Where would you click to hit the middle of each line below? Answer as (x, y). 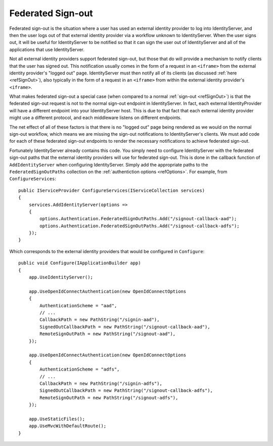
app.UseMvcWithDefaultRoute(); (67, 426)
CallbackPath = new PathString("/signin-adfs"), (101, 383)
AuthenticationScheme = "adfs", (80, 369)
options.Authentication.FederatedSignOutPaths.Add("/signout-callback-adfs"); (140, 226)
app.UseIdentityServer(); (61, 277)
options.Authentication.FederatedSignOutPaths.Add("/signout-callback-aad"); (138, 219)
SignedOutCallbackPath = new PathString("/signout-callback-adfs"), (126, 391)
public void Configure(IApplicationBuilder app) (80, 263)
